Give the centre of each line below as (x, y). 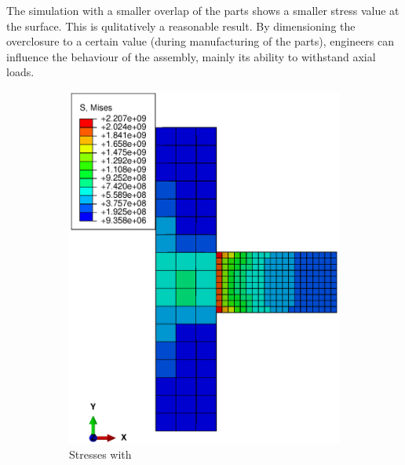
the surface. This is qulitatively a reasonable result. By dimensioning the (181, 26)
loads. (20, 72)
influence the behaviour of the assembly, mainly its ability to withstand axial (191, 56)
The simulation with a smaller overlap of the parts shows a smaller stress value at (203, 10)
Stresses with (100, 454)
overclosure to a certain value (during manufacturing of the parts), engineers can (201, 41)
